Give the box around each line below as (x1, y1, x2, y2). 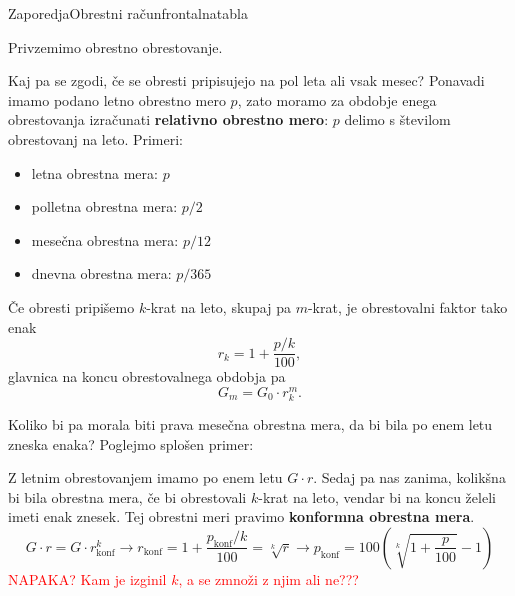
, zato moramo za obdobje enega (237, 89, 437, 110)
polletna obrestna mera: (31, 196, 178, 217)
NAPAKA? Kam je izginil (8, 568, 167, 589)
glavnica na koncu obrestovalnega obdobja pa (8, 366, 286, 387)
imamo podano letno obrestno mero (8, 89, 226, 110)
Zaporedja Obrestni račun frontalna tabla (8, 3, 248, 23)
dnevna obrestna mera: (31, 263, 172, 284)
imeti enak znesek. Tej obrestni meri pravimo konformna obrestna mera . (8, 506, 475, 527)
